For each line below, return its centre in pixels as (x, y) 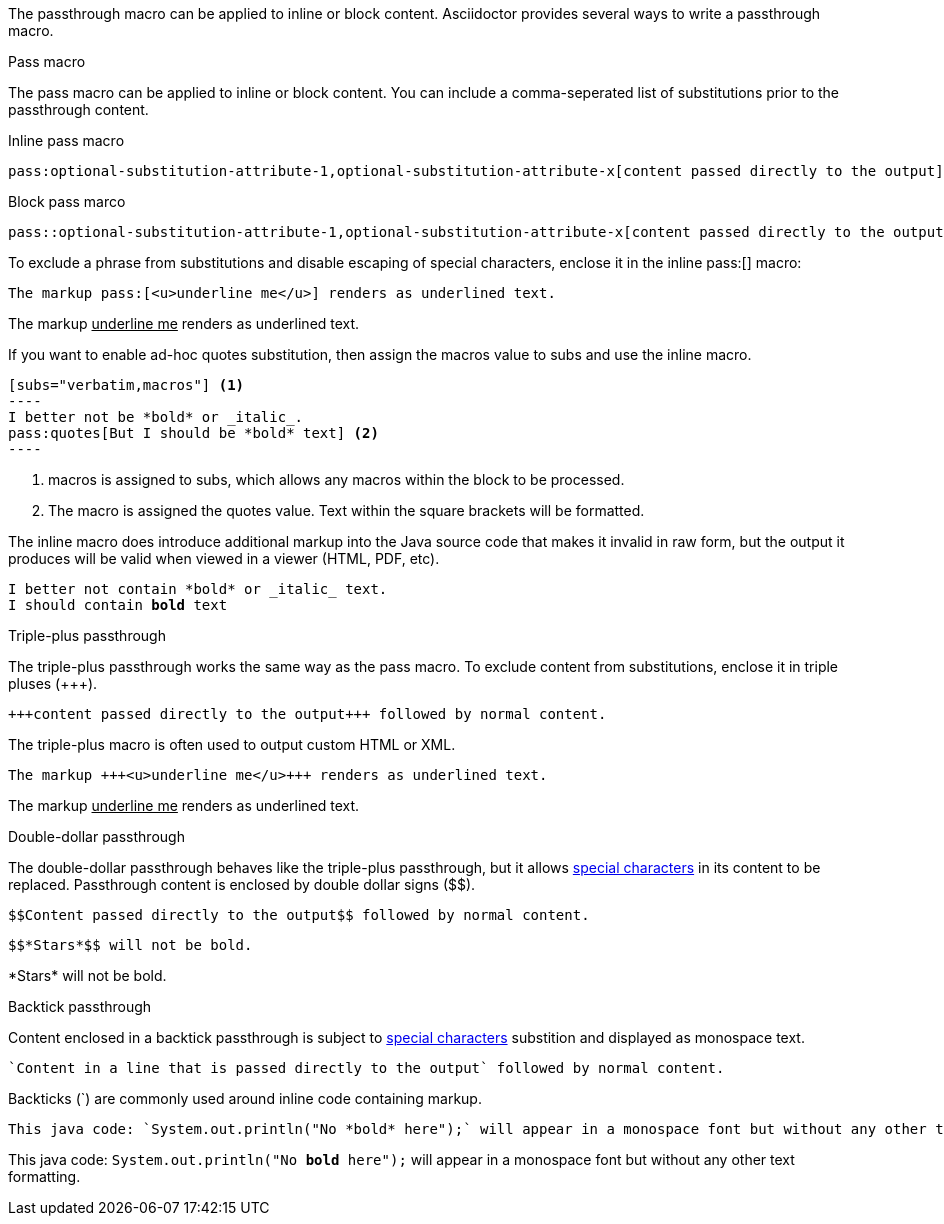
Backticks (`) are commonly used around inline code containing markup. (245, 1098)
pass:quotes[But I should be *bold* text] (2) (193, 433)
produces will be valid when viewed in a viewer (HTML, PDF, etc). (224, 558)
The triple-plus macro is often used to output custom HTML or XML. (232, 744)
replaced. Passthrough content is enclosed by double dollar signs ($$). (242, 884)
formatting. (44, 1176)
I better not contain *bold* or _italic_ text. (198, 589)
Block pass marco (67, 201)
